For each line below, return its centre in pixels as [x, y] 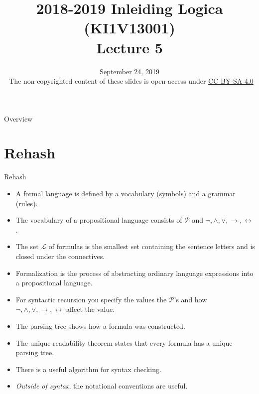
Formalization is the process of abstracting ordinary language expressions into [134, 273]
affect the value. [90, 309]
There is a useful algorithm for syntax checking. [88, 369]
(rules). [27, 203]
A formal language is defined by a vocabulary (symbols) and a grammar [126, 193]
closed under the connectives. [60, 256]
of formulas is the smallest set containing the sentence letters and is [152, 246]
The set [27, 246]
